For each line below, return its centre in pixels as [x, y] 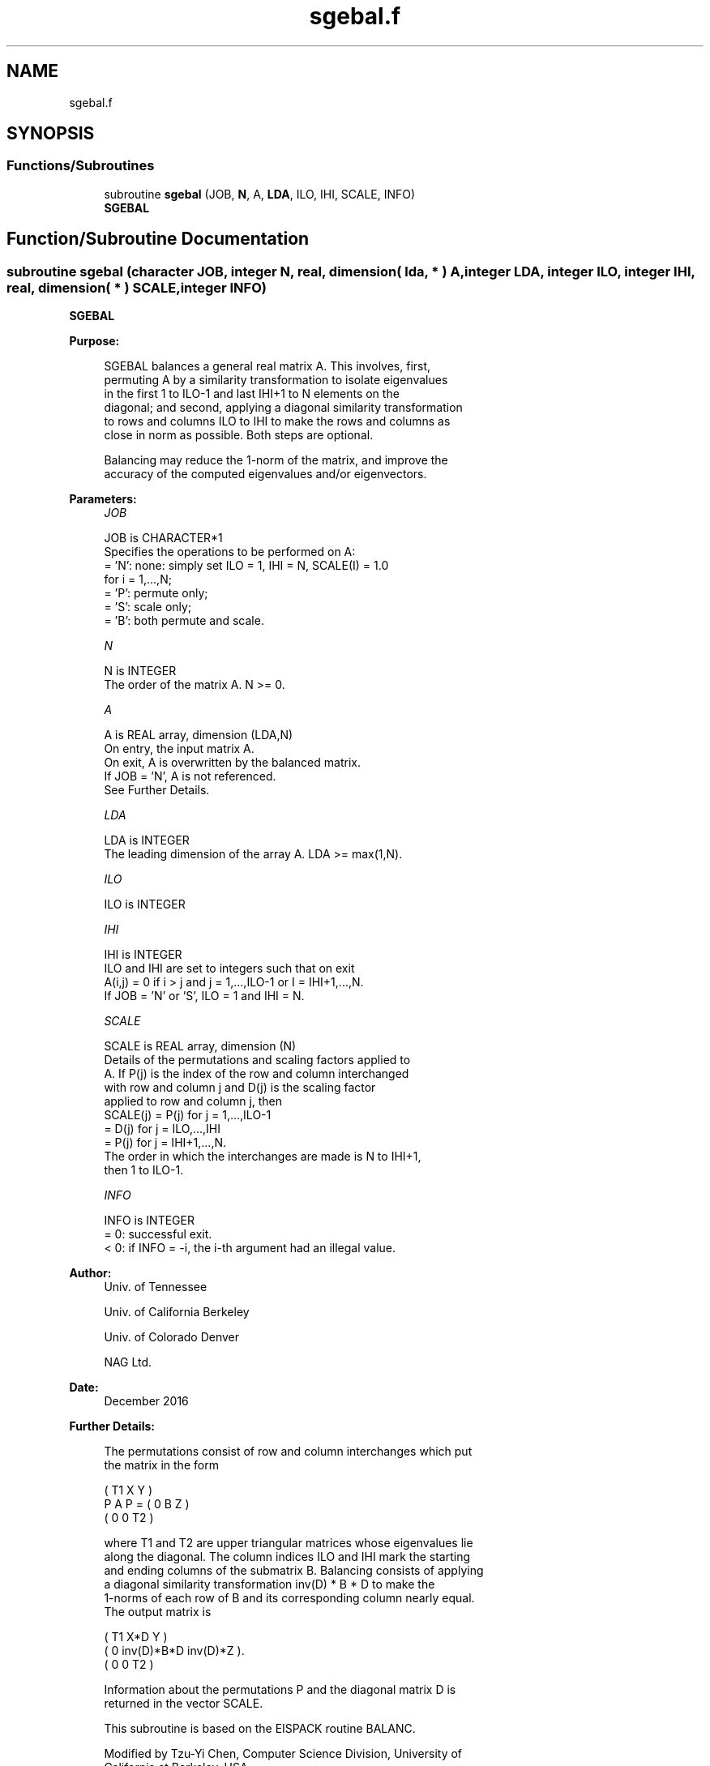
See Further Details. [157, 790]
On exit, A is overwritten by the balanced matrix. [232, 763]
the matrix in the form [161, 1465]
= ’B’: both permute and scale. [184, 621]
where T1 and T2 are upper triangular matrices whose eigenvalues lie [289, 1543]
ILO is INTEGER [145, 904]
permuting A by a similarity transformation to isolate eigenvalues [276, 380]
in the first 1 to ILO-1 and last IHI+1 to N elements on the [252, 394]
